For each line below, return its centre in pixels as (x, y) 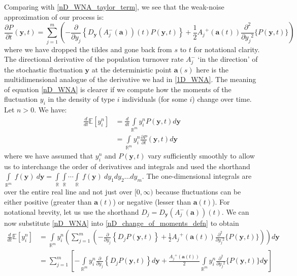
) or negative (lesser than (152, 201)
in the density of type (81, 99)
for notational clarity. (227, 49)
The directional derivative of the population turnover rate (94, 59)
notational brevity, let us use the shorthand (72, 211)
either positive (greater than (48, 201)
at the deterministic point (132, 69)
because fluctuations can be (198, 192)
